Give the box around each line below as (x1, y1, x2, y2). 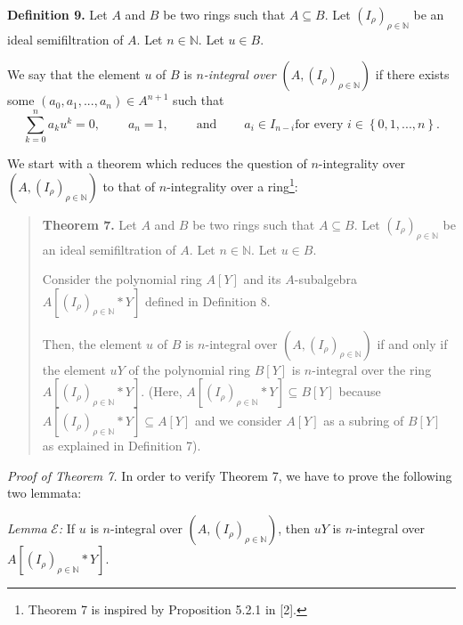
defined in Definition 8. (144, 291, 271, 310)
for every (295, 118, 344, 131)
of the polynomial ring (128, 360, 250, 378)
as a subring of (323, 411, 404, 430)
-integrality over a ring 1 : (167, 175, 298, 195)
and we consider (194, 411, 282, 430)
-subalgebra (294, 270, 357, 288)
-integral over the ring (312, 360, 432, 378)
